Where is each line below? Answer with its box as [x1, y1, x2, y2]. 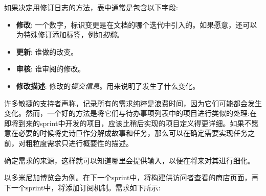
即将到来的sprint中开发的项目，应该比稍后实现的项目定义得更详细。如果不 [4, 117, 252, 128]
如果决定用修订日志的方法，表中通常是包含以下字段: [4, 2, 178, 12]
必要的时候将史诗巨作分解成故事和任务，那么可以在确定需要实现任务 [18, 128, 248, 138]
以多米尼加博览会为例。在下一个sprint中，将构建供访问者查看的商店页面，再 [4, 172, 259, 183]
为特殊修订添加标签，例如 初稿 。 [16, 29, 124, 40]
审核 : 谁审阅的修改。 [16, 63, 85, 74]
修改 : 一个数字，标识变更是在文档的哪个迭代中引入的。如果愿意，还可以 [16, 19, 257, 30]
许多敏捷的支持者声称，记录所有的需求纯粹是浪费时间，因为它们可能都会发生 [4, 97, 262, 108]
